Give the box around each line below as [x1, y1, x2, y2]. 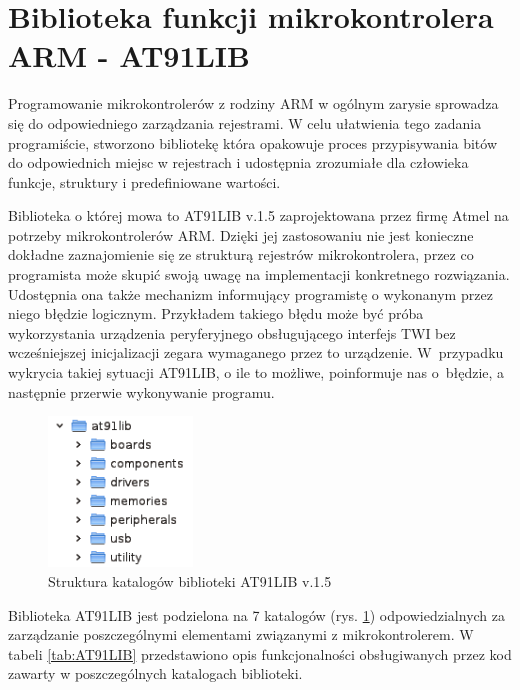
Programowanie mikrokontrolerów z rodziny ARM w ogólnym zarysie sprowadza [8, 93, 499, 114]
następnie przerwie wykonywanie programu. [8, 381, 275, 402]
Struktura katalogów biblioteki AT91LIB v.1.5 [48, 570, 332, 591]
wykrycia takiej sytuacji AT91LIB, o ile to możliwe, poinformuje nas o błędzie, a [8, 362, 505, 383]
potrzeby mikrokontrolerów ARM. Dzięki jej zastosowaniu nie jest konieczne [8, 224, 474, 245]
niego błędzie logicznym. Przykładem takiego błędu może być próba [8, 303, 424, 324]
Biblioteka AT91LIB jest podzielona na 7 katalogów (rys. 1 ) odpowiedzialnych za [8, 604, 506, 625]
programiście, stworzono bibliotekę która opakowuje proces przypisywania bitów [8, 132, 497, 153]
